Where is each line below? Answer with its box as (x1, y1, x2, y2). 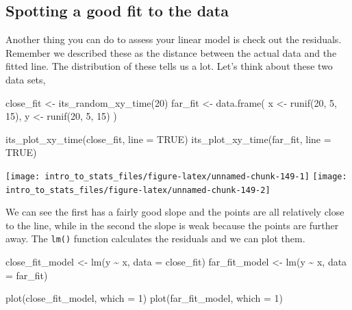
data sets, (5, 72, 46, 86)
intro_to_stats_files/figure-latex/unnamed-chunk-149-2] (5, 185, 271, 195)
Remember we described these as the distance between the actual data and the (5, 45, 337, 60)
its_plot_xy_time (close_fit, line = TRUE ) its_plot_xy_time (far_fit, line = (5, 131, 331, 146)
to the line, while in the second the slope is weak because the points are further (5, 218, 339, 232)
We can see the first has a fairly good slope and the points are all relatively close (5, 205, 344, 219)
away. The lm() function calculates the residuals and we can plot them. (5, 231, 305, 246)
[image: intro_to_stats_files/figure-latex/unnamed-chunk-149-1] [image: (5, 171, 347, 181)
